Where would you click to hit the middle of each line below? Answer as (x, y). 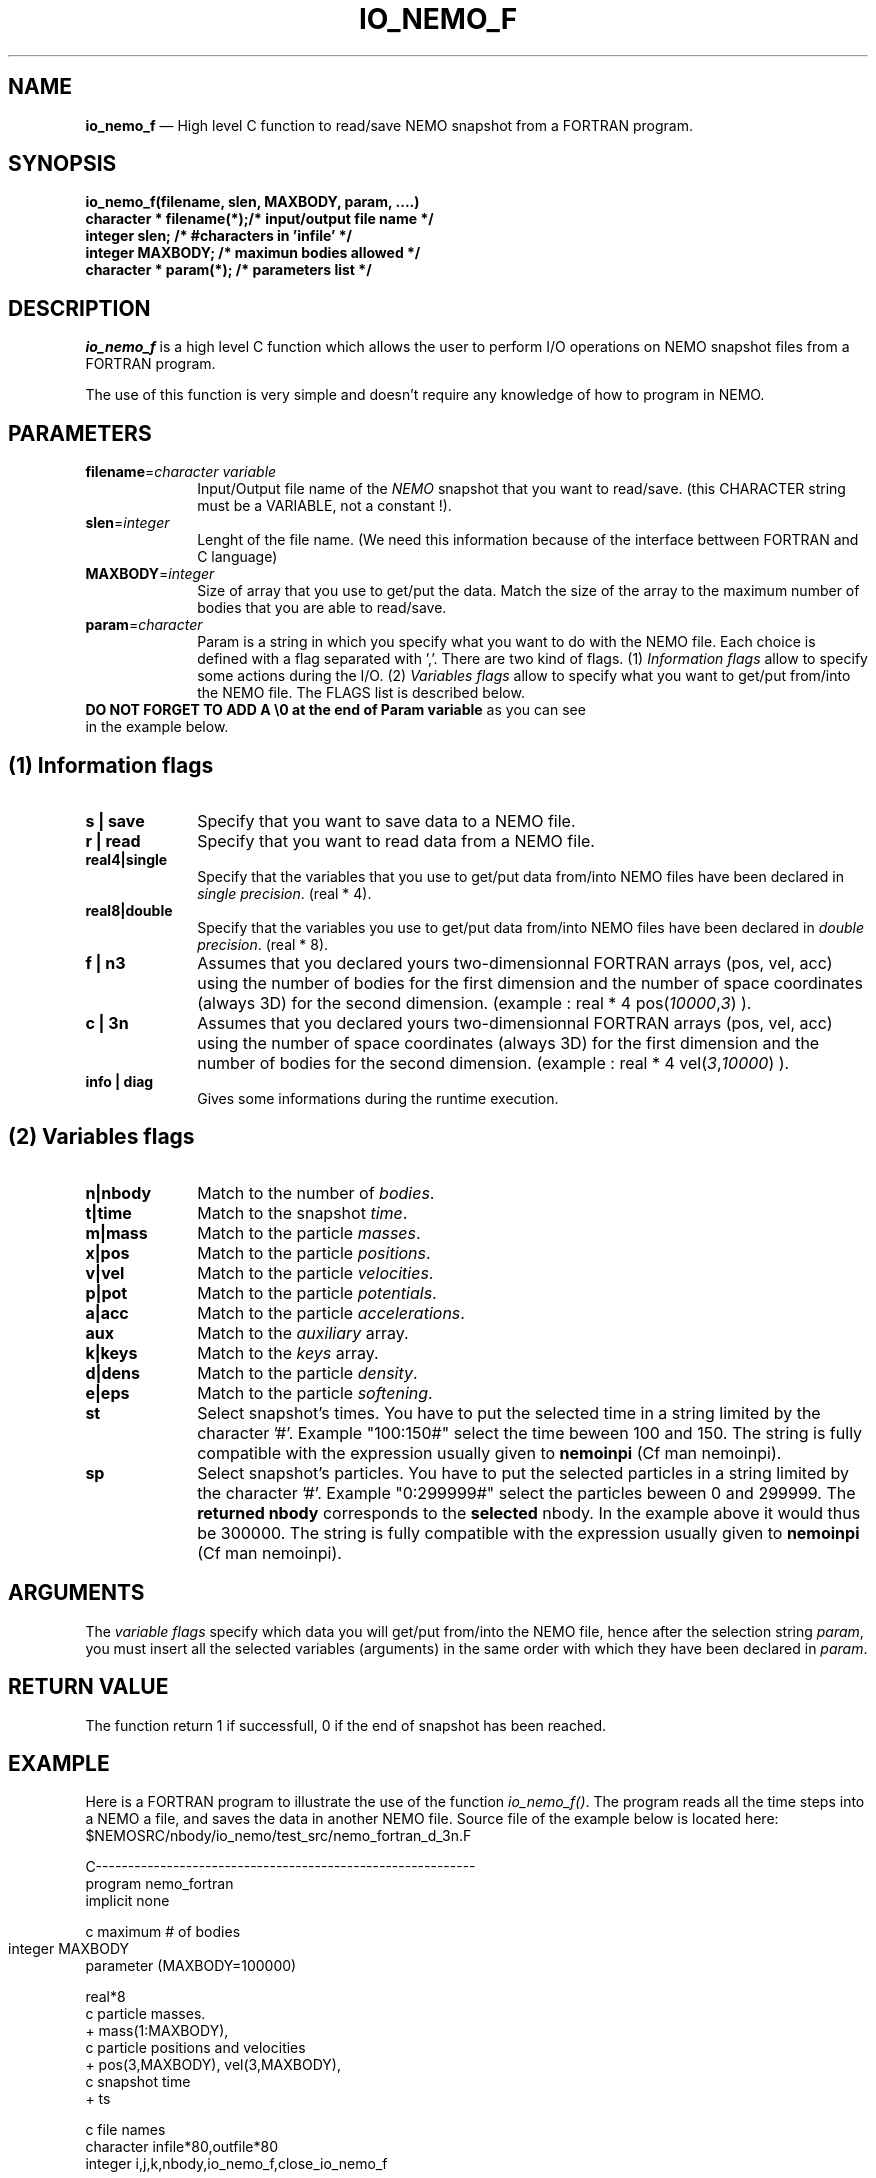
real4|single (126, 859)
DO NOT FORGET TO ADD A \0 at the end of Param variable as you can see (335, 710)
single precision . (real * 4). (284, 893)
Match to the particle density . (307, 1372)
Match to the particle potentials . (317, 1292)
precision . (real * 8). (263, 944)
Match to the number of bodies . (316, 1192)
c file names (125, 2130)
